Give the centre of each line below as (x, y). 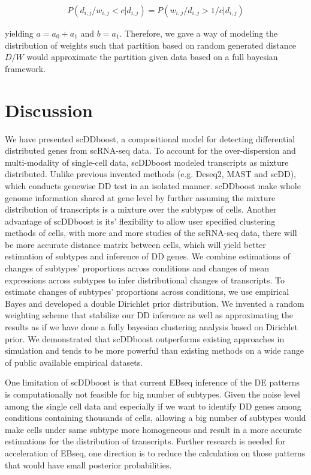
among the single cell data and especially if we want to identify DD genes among (153, 406)
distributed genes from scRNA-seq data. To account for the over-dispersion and (150, 150)
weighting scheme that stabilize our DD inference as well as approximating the (149, 315)
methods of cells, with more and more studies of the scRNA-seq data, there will (151, 233)
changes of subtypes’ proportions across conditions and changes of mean (137, 268)
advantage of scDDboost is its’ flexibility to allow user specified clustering (140, 221)
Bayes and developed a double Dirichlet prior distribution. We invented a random (155, 303)
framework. (25, 68)
